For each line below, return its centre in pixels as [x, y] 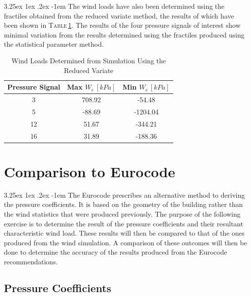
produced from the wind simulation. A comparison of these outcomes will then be [125, 242]
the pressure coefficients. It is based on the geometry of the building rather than [123, 204]
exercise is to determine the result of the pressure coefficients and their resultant [124, 223]
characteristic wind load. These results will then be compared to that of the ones [124, 233]
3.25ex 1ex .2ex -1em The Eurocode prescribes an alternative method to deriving [125, 194]
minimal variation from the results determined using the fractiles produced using [124, 34]
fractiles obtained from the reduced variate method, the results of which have [119, 15]
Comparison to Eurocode [90, 171]
